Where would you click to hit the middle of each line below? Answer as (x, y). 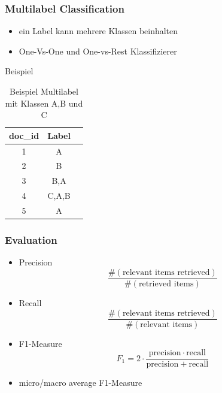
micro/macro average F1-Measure (80, 383)
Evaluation (31, 240)
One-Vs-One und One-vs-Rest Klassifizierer (98, 51)
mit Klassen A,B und (44, 103)
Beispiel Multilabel (44, 91)
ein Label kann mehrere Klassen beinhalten (98, 31)
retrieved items (166, 284)
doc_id (24, 135)
